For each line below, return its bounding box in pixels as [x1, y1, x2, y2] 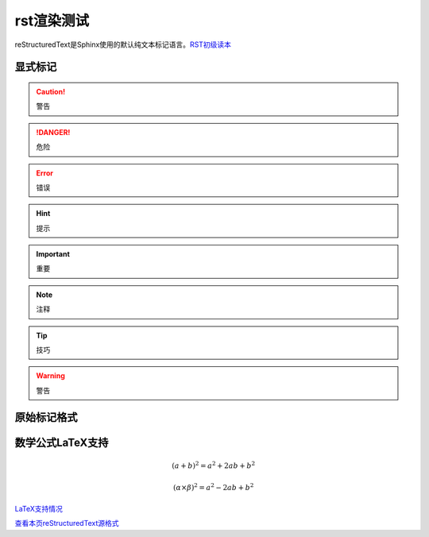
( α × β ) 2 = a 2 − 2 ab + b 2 [173, 481, 254, 493]
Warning [36, 371, 65, 381]
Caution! [36, 87, 66, 96]
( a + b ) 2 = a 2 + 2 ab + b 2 [172, 460, 256, 470]
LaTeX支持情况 [14, 504, 64, 513]
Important [36, 249, 71, 259]
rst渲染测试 [14, 12, 90, 29]
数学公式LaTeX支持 [14, 435, 109, 449]
